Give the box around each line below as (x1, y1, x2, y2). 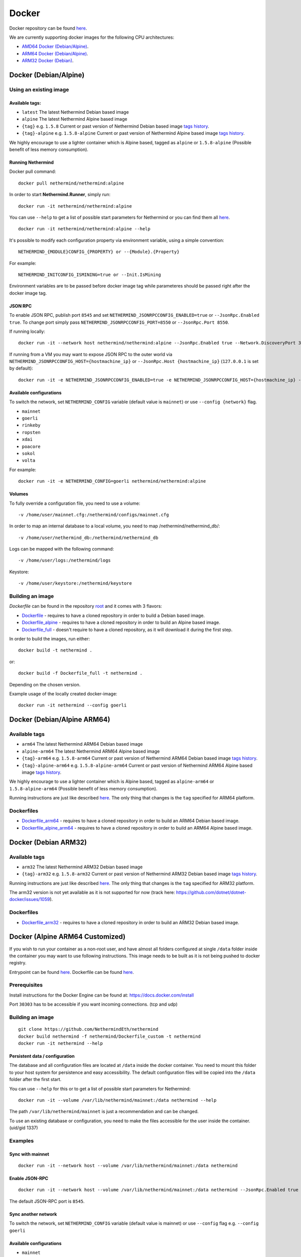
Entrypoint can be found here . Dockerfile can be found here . (9, 969, 134, 975)
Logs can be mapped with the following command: (9, 546, 114, 552)
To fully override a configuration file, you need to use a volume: (9, 500, 140, 506)
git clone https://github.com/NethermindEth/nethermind (18, 1026, 159, 1032)
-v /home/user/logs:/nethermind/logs (18, 558, 111, 563)
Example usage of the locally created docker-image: (9, 690, 117, 696)
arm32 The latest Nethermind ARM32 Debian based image (22, 864, 143, 870)
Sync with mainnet (9, 1151, 50, 1157)
